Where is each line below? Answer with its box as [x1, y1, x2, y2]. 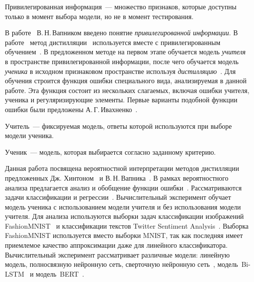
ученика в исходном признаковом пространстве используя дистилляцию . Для [5, 66, 236, 76]
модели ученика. [5, 130, 54, 141]
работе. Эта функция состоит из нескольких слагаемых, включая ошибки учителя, [5, 85, 250, 95]
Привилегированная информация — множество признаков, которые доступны [5, 1, 237, 11]
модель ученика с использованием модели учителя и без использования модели [5, 201, 241, 211]
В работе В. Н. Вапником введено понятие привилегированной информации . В [5, 27, 238, 38]
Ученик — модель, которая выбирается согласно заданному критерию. [5, 146, 216, 157]
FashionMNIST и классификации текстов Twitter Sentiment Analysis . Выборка [5, 220, 249, 231]
